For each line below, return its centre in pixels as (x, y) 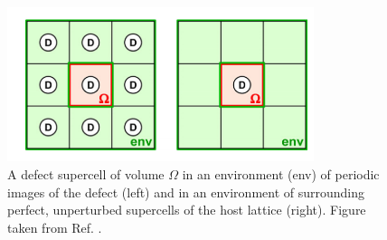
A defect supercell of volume (86, 173)
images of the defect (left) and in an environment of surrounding (186, 192)
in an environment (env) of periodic (281, 173)
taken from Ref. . (55, 227)
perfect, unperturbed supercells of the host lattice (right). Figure (187, 210)
